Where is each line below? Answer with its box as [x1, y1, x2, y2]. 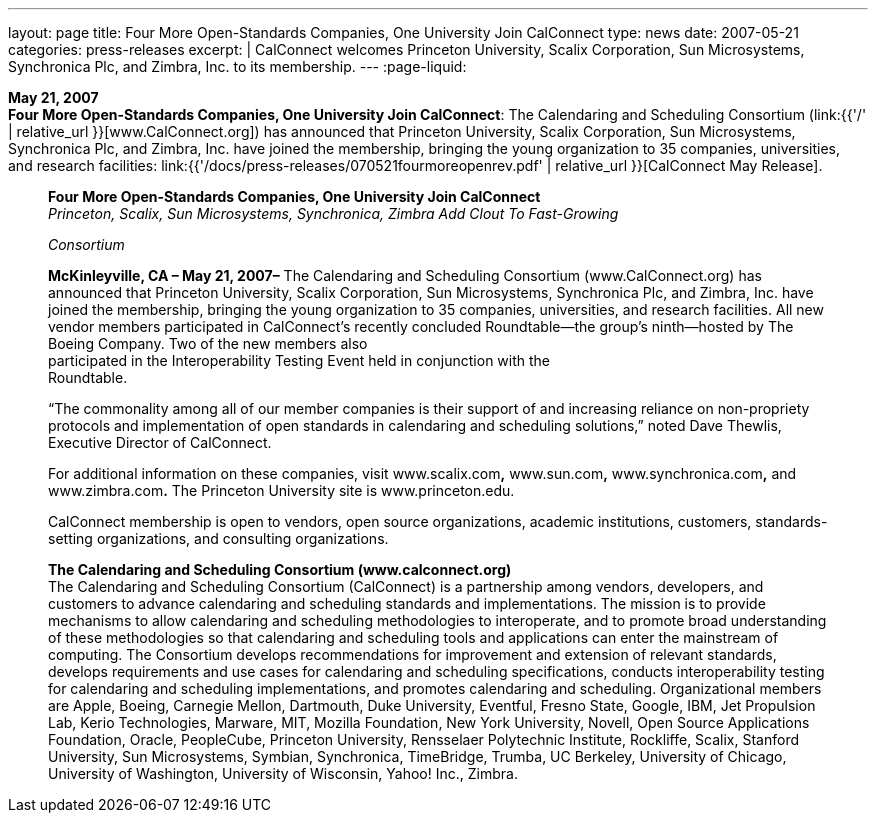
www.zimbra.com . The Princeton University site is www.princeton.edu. [48, 482, 515, 499]
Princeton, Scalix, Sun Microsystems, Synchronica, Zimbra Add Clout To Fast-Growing [48, 205, 619, 222]
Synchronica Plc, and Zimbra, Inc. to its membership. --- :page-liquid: [8, 58, 467, 75]
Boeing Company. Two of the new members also [48, 335, 368, 352]
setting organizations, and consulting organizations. [48, 530, 389, 547]
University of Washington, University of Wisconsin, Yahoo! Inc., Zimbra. [48, 765, 518, 782]
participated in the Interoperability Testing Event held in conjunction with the [48, 352, 551, 369]
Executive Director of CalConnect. [48, 434, 272, 451]
